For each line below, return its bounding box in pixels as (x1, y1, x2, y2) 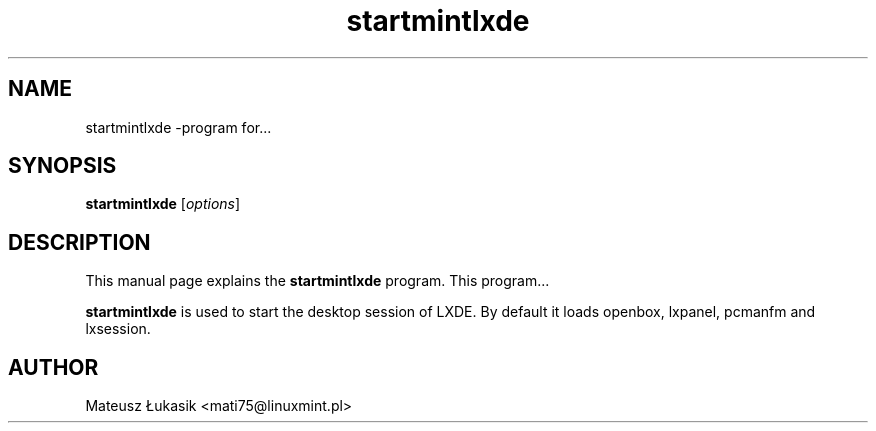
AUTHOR (8, 354, 99, 380)
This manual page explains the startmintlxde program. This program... (85, 272, 550, 290)
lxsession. (85, 320, 151, 338)
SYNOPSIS (8, 153, 117, 179)
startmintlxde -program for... (85, 118, 272, 136)
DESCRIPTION (8, 229, 151, 255)
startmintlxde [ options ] (85, 195, 241, 213)
